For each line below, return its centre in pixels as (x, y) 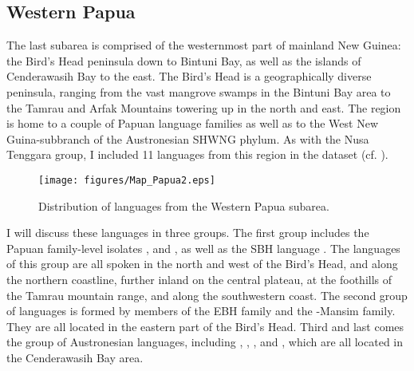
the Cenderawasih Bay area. (75, 357)
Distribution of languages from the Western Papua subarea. (184, 205)
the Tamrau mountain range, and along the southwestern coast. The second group (207, 295)
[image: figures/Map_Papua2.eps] (127, 180)
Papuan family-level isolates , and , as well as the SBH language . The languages (203, 248)
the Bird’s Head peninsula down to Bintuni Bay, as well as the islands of (184, 60)
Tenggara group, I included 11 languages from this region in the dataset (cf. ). (197, 154)
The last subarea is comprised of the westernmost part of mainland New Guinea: (204, 45)
